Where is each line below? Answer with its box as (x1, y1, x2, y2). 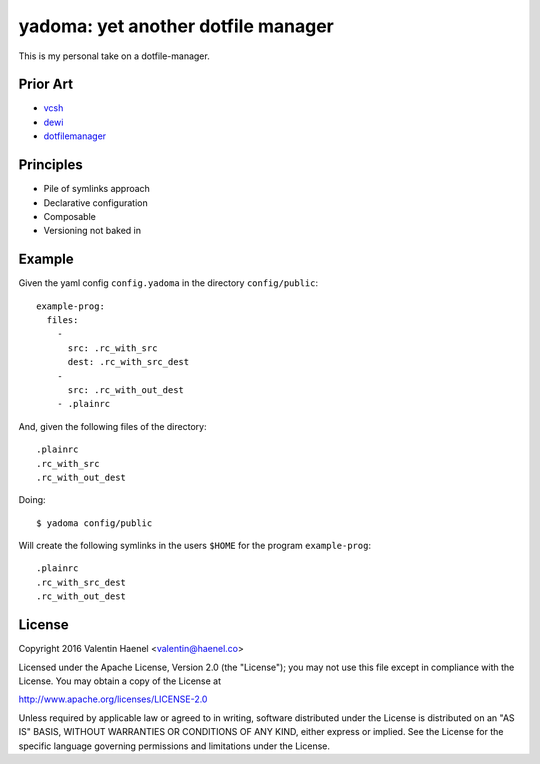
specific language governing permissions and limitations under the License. (18, 740, 330, 752)
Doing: (18, 494, 46, 506)
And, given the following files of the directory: (18, 420, 207, 432)
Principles (18, 156, 84, 174)
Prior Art (18, 76, 74, 93)
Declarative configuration (43, 196, 149, 209)
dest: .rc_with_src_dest (67, 356, 190, 368)
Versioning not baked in (43, 225, 142, 237)
